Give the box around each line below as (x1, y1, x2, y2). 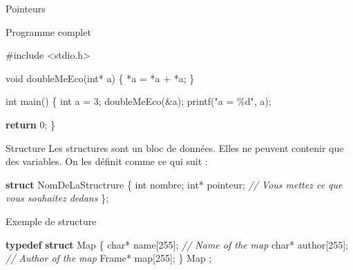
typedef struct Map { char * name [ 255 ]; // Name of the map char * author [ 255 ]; (6, 237, 348, 251)
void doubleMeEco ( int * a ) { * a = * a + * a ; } (6, 70, 195, 85)
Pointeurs (6, 1, 46, 15)
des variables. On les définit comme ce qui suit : (6, 154, 208, 168)
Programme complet (6, 24, 91, 39)
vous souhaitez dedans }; (6, 191, 109, 205)
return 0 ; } (6, 117, 56, 131)
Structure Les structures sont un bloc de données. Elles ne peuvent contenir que (6, 140, 344, 155)
